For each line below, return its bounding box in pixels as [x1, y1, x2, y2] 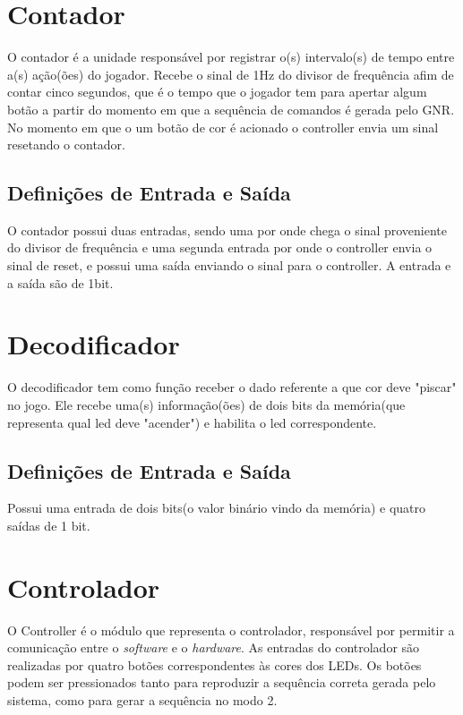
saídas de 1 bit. [7, 515, 90, 534]
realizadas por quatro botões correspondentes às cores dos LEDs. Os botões [7, 655, 422, 674]
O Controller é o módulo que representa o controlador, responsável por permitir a [7, 620, 455, 639]
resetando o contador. [7, 135, 125, 154]
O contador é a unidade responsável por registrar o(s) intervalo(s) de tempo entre [7, 47, 455, 66]
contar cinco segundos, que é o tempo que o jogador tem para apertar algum [7, 82, 427, 101]
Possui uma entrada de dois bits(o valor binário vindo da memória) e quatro [7, 498, 425, 517]
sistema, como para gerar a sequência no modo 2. [7, 691, 278, 710]
